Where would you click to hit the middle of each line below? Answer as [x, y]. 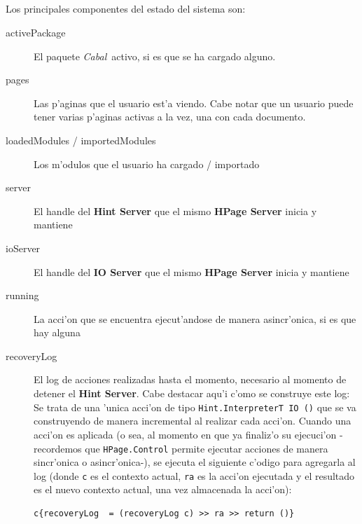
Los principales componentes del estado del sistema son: [126, 9]
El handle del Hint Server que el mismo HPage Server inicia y [175, 211]
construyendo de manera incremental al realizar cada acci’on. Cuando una [193, 421]
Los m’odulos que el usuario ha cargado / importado [147, 164]
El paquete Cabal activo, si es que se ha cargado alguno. [155, 56]
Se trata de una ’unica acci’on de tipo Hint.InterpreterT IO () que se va [195, 407]
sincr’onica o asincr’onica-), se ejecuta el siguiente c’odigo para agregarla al [195, 462]
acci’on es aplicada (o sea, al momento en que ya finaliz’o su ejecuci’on [185, 434]
